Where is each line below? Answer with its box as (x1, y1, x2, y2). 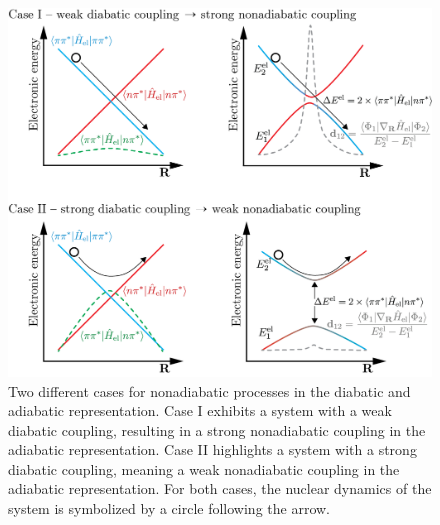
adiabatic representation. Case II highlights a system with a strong (8, 439, 417, 460)
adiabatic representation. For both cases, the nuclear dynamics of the (8, 478, 432, 499)
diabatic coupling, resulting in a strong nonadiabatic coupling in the (8, 419, 426, 440)
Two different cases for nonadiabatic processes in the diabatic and (8, 380, 411, 401)
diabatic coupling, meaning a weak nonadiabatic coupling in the (8, 458, 400, 479)
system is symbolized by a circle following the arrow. (8, 498, 330, 519)
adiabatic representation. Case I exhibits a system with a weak (8, 400, 392, 421)
